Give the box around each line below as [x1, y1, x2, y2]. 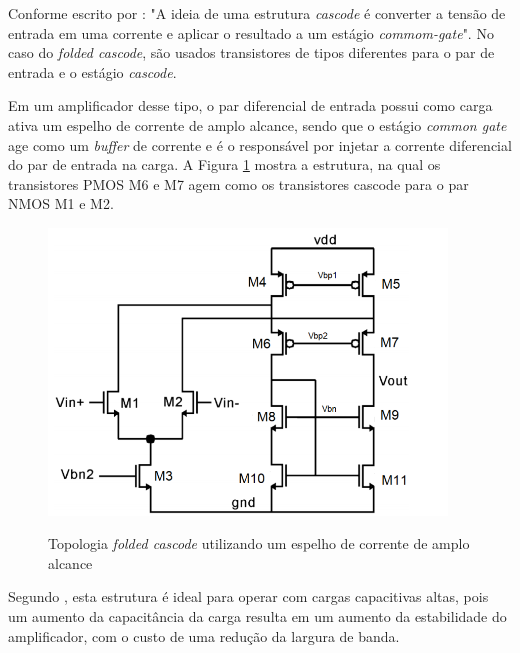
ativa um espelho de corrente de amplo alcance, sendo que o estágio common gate [8, 114, 507, 135]
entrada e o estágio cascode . [8, 61, 177, 82]
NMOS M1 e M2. [8, 193, 114, 214]
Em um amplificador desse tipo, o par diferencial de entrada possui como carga [8, 95, 493, 116]
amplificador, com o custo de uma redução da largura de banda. [8, 625, 400, 646]
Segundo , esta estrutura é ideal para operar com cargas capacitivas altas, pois [8, 586, 489, 607]
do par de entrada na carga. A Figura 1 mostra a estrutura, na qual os [8, 154, 441, 175]
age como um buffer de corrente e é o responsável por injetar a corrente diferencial [8, 134, 512, 155]
